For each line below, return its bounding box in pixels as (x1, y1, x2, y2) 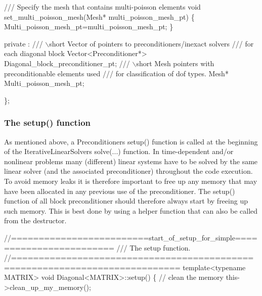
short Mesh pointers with (136, 58, 214, 68)
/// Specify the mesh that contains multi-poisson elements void (4, 2, 201, 12)
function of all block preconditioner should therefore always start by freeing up (4, 195, 248, 206)
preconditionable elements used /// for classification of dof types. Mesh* (4, 68, 229, 78)
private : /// (4, 38, 43, 48)
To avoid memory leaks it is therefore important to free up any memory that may (4, 175, 257, 186)
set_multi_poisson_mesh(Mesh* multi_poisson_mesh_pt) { (4, 11, 195, 22)
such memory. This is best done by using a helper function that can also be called (4, 205, 258, 216)
